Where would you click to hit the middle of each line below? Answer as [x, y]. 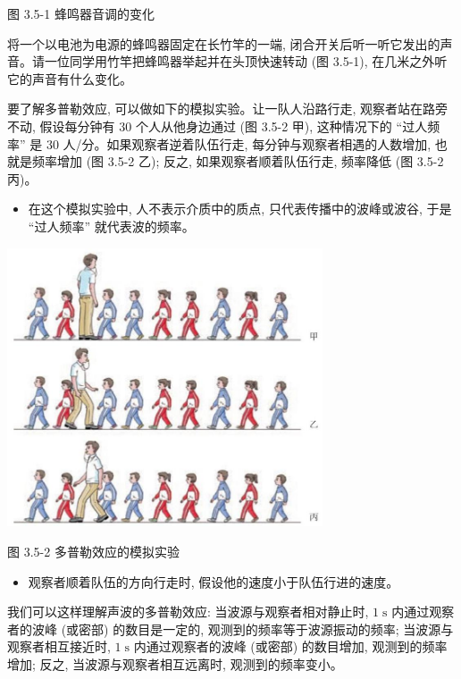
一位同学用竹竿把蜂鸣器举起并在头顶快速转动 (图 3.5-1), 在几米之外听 [246, 61]
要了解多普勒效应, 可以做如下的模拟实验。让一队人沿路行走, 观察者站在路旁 [228, 109]
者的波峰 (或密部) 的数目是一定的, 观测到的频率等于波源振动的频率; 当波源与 [230, 629]
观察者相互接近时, [59, 646]
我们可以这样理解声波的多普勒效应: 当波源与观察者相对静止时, [188, 612]
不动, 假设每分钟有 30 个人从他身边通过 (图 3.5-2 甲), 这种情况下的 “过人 [218, 126]
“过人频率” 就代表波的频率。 [111, 226]
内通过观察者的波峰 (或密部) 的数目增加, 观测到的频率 [290, 646]
